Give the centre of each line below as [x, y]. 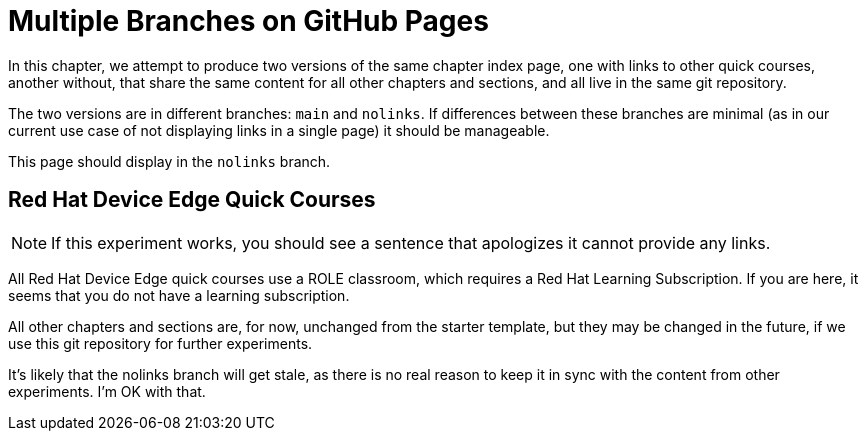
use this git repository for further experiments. [160, 343]
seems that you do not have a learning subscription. [179, 295]
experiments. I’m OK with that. [107, 391]
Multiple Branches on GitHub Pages [248, 21]
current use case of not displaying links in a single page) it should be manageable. [279, 130]
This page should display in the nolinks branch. [169, 161]
